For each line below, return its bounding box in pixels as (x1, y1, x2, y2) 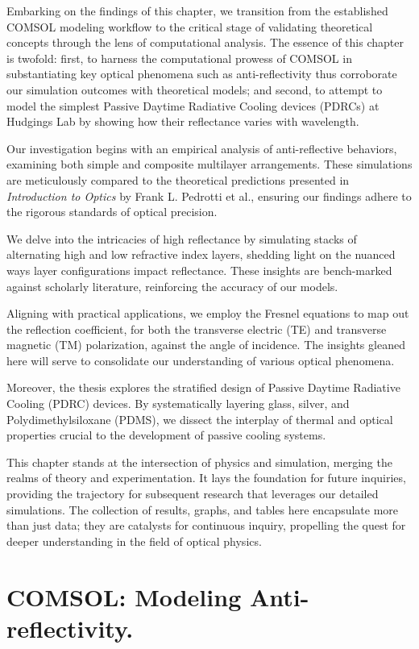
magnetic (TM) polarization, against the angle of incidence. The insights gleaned (6, 336, 405, 353)
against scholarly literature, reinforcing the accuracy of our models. (6, 277, 338, 294)
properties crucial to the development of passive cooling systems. (6, 426, 326, 443)
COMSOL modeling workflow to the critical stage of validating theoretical (6, 18, 373, 35)
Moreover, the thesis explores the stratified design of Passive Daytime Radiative (6, 379, 400, 396)
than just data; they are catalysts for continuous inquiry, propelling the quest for (6, 517, 406, 534)
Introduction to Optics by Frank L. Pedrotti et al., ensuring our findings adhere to (6, 187, 412, 204)
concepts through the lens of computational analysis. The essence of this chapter (6, 34, 404, 51)
